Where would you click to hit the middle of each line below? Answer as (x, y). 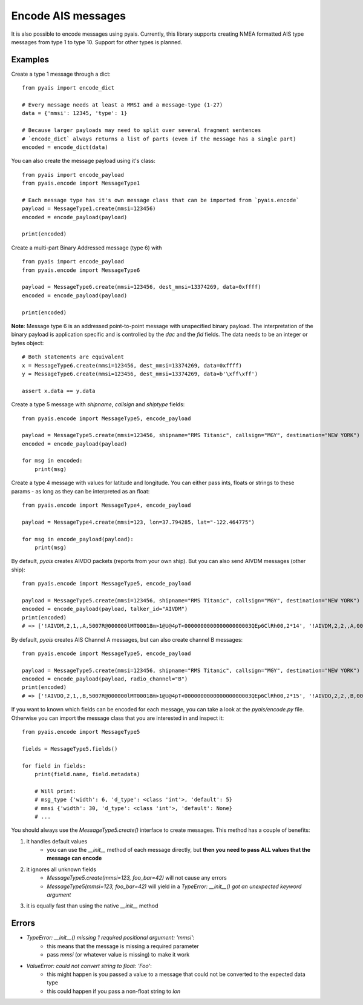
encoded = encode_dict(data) (65, 147)
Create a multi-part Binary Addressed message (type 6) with (87, 248)
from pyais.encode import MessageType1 (81, 183)
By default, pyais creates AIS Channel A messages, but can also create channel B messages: (127, 639)
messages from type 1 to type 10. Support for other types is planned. (97, 42)
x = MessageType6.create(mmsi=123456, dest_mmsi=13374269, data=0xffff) (132, 365)
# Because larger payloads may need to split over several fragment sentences (142, 130)
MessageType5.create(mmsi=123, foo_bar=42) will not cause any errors (137, 878)
